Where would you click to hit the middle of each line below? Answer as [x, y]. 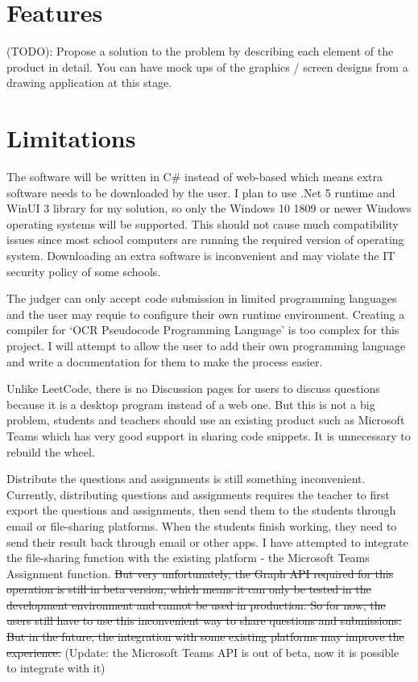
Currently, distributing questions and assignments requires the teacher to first [198, 494]
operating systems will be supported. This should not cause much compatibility [203, 223]
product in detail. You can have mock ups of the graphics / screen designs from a [207, 66]
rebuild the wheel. [51, 451]
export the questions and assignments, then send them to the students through [201, 510]
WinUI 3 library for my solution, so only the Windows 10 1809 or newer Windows [209, 208]
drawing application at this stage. [89, 83]
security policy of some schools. [84, 271]
